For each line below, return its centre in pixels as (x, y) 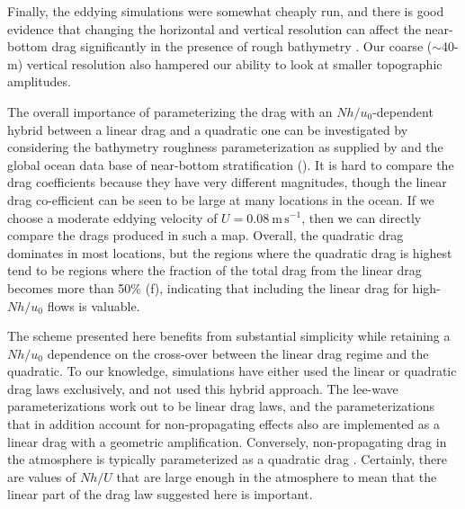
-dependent (403, 111)
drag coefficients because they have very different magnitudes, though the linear (227, 182)
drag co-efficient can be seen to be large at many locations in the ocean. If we (221, 199)
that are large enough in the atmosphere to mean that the (277, 476)
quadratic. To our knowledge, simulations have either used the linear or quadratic (232, 371)
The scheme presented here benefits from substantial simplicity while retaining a (229, 336)
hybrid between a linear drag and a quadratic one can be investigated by (208, 129)
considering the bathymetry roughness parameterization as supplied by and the (225, 147)
